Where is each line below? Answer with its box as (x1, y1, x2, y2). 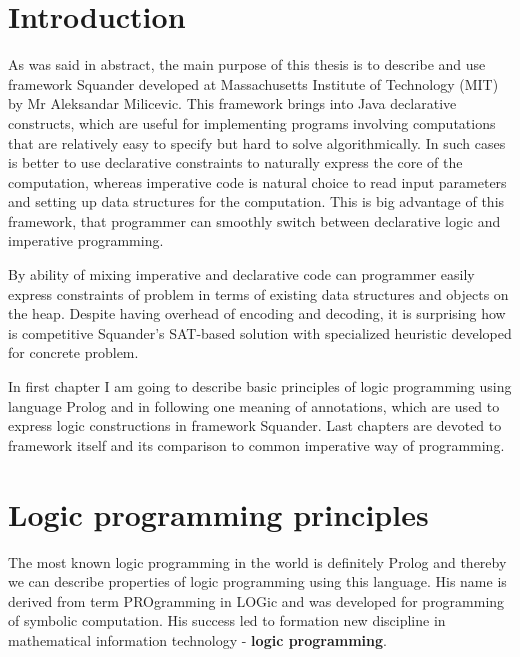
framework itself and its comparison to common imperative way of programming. (8, 434, 505, 455)
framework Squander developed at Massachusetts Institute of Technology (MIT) (8, 73, 499, 94)
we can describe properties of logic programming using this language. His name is (8, 571, 507, 592)
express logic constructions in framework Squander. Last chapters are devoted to (8, 415, 502, 436)
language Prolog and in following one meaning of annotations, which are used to (8, 395, 500, 416)
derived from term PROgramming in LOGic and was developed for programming (8, 590, 505, 611)
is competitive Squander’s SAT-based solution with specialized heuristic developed (8, 322, 512, 343)
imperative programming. (8, 230, 164, 251)
